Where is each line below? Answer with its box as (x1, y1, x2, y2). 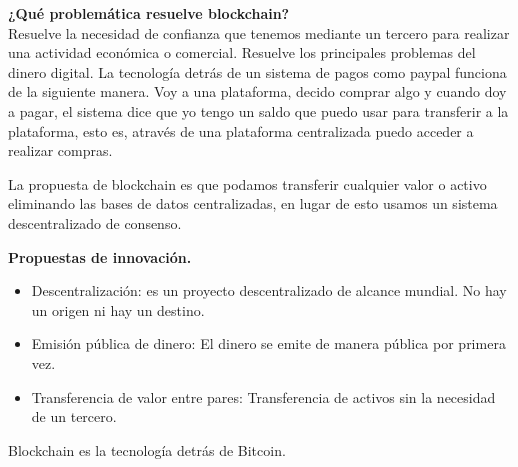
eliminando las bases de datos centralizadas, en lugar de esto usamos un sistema (8, 193, 498, 214)
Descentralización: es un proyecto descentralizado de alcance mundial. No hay (31, 280, 507, 301)
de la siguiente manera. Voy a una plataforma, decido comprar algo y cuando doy (8, 81, 507, 102)
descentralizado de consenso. (8, 212, 182, 233)
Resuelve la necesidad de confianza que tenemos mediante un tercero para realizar (8, 22, 510, 43)
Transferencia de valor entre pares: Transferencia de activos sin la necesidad (31, 386, 496, 407)
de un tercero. (31, 406, 117, 427)
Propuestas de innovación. (8, 246, 192, 267)
